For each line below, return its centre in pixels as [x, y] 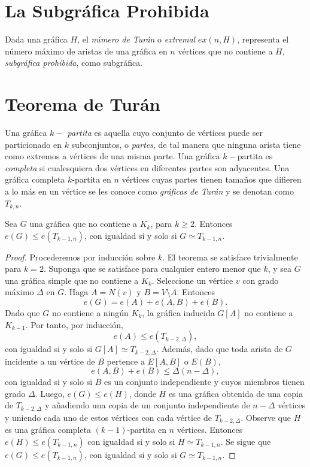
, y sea [280, 269]
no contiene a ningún [90, 313]
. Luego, [50, 393]
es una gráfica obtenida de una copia [236, 393]
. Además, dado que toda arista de [220, 349]
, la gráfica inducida [178, 313]
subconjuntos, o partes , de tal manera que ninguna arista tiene [186, 144]
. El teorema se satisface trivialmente [230, 257]
